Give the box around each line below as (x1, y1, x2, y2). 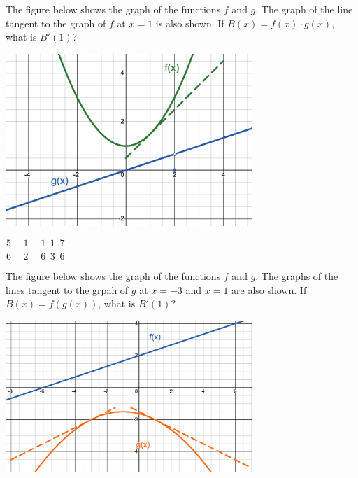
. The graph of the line (255, 2, 353, 16)
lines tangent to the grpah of (6, 282, 129, 297)
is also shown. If (155, 15, 224, 30)
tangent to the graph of (6, 15, 106, 30)
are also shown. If (231, 282, 307, 297)
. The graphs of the (255, 269, 338, 283)
